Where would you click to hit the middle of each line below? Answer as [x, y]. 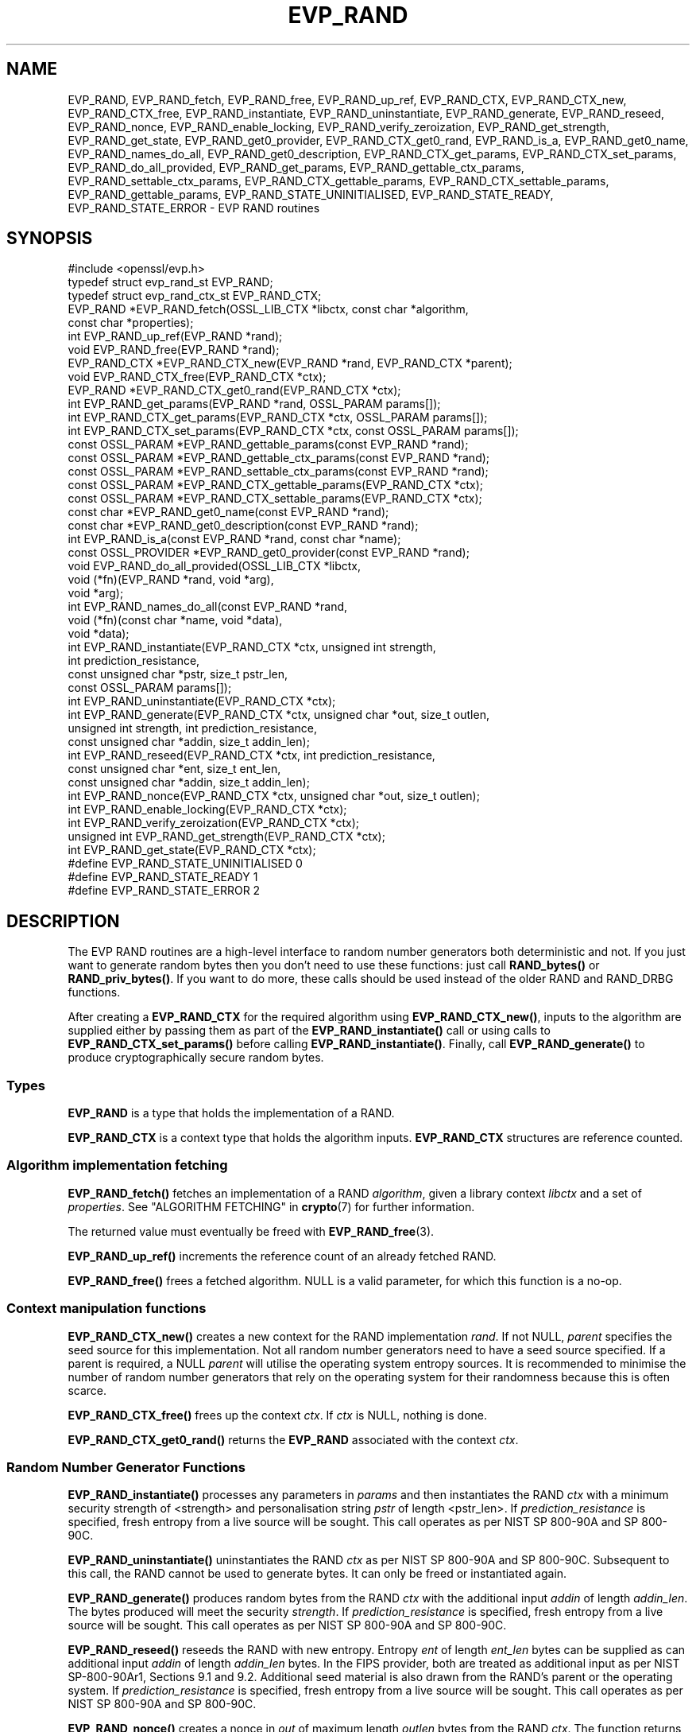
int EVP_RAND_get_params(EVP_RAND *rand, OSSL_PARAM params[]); [254, 404]
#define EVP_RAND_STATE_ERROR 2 [164, 891]
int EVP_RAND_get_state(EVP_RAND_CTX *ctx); [192, 850]
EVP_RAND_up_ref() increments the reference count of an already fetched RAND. [282, 1256]
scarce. [87, 1390]
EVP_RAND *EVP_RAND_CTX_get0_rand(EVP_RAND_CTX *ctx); [234, 390]
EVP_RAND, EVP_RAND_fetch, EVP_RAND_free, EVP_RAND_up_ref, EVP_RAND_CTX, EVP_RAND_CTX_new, [347, 99]
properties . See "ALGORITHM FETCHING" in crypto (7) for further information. [271, 1206]
